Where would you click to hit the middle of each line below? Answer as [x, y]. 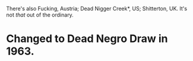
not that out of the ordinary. [40, 15]
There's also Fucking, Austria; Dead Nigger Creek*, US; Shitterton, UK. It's [97, 9]
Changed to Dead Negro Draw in [87, 39]
